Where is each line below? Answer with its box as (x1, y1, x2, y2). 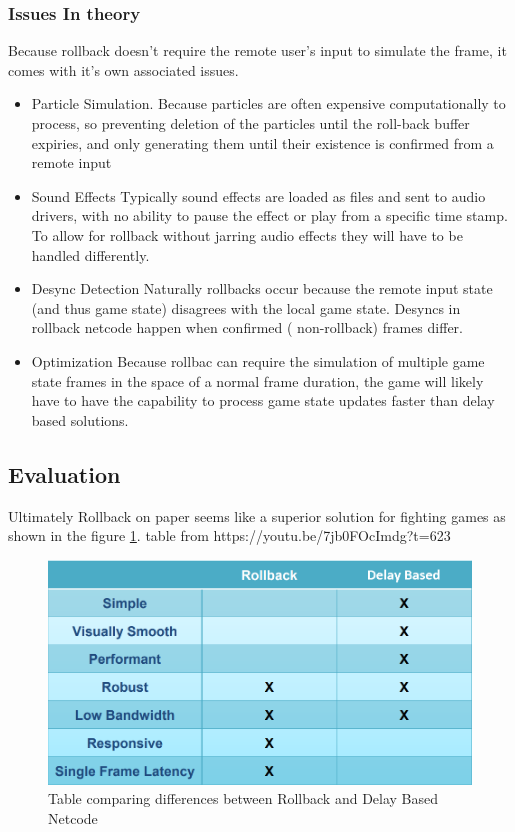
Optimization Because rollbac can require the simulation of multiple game (31, 350, 485, 371)
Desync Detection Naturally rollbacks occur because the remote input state (31, 278, 493, 299)
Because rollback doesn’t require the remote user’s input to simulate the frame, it (8, 40, 507, 61)
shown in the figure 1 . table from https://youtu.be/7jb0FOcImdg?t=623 (8, 525, 451, 546)
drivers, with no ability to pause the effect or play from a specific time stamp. (31, 205, 508, 226)
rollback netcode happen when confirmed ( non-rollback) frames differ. (31, 317, 463, 338)
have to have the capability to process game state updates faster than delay (31, 390, 495, 411)
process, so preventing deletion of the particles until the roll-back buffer (31, 113, 470, 133)
